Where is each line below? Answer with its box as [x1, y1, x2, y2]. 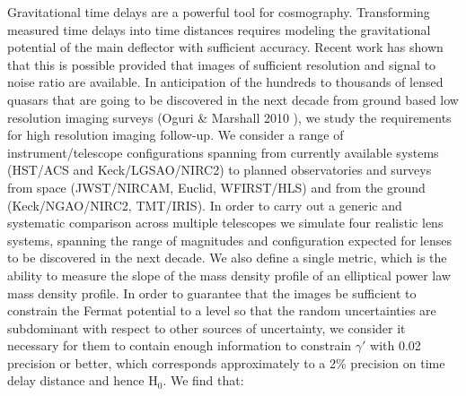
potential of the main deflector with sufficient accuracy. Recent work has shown [7, 38, 444, 56]
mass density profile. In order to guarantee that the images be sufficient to [7, 283, 417, 302]
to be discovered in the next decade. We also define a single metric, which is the [7, 248, 447, 267]
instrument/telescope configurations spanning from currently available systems [7, 142, 439, 161]
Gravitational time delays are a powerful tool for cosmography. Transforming [7, 3, 430, 21]
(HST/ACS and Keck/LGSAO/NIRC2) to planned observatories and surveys [7, 160, 432, 179]
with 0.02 [370, 336, 421, 355]
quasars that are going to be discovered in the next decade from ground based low [7, 90, 459, 108]
